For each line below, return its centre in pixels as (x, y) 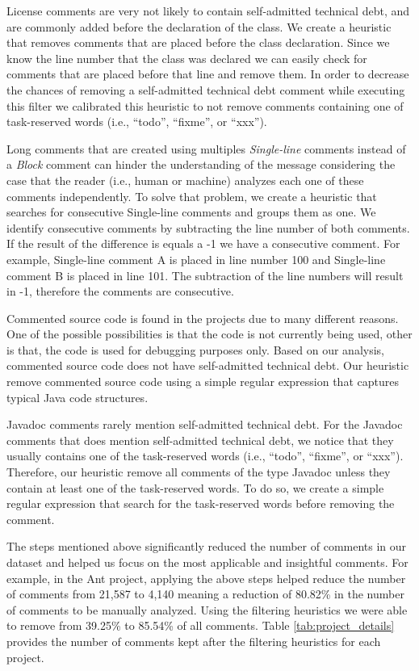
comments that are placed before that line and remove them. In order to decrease (208, 74)
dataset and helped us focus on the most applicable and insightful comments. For (207, 562)
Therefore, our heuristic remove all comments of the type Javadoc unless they (199, 472)
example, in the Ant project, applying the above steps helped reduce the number (206, 578)
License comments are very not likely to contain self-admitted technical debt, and (208, 10)
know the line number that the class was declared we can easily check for (187, 58)
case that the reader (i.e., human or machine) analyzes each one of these (185, 180)
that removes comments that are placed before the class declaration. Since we (198, 42)
